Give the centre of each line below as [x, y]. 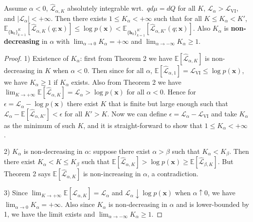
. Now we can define [137, 113]
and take [224, 113]
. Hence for [180, 92]
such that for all [178, 18]
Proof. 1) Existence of [36, 58]
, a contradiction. [173, 174]
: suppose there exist [120, 151]
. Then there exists [79, 18]
